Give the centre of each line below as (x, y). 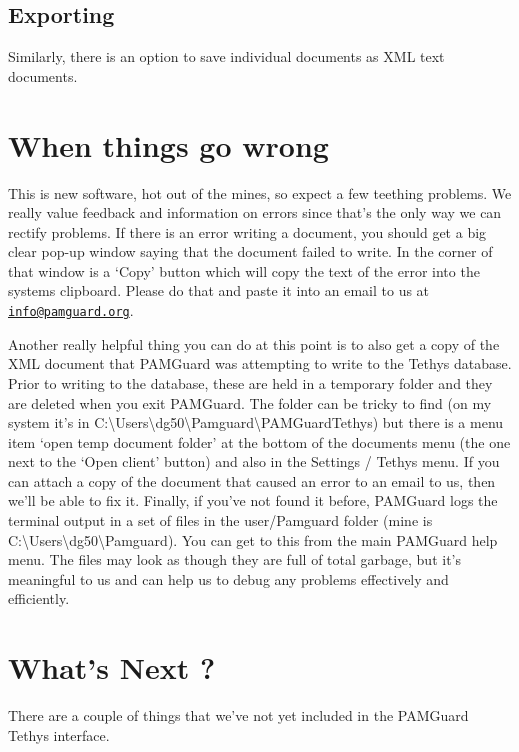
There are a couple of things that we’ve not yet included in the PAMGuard (238, 715)
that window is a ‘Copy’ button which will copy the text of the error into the (244, 270)
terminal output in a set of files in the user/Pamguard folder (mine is (220, 520)
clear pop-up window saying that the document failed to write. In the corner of (250, 251)
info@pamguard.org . (71, 310)
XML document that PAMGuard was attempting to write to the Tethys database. (260, 363)
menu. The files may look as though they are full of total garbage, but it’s (234, 559)
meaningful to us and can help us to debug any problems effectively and (228, 578)
